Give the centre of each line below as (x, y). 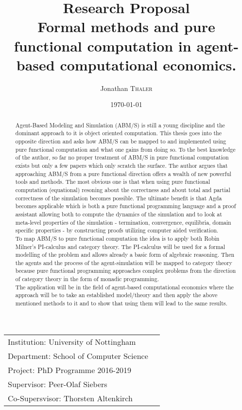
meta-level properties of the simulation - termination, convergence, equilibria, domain (123, 222)
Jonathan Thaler (126, 88)
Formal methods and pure (126, 27)
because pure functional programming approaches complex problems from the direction (126, 271)
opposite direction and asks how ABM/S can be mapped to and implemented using (121, 141)
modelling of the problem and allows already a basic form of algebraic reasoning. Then (125, 255)
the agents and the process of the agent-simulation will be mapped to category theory (124, 262)
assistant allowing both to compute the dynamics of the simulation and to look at (119, 214)
